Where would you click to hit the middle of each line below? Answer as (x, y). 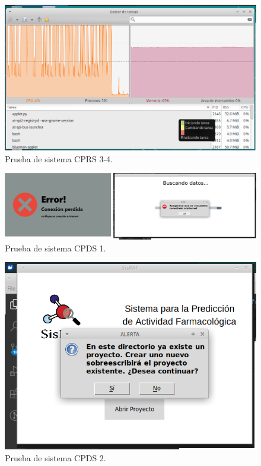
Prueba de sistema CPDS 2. (55, 457)
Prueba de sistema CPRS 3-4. (59, 158)
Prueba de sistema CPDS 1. (55, 248)
